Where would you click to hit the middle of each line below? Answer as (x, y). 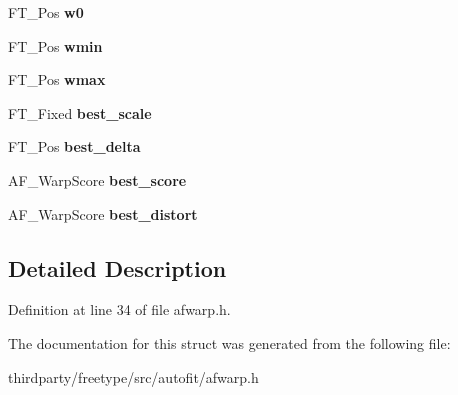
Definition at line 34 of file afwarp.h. (119, 309)
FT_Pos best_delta (74, 146)
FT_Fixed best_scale (80, 112)
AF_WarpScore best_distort (103, 213)
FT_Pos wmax (57, 79)
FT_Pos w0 (46, 12)
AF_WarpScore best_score (97, 179)
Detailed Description (117, 267)
